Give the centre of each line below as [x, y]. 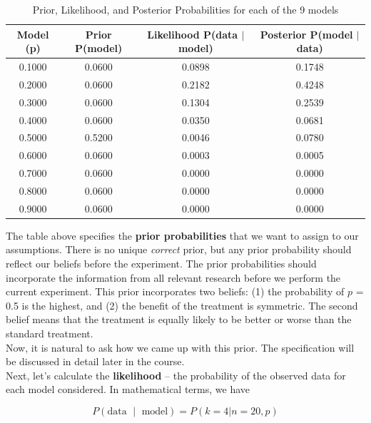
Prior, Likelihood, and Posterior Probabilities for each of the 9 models [185, 9]
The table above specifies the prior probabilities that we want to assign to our [182, 235]
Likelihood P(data [193, 34]
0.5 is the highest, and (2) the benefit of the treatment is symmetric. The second [182, 305]
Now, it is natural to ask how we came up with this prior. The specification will [180, 347]
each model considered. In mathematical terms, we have [128, 389]
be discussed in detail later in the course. [95, 361]
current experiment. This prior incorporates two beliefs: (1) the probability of [175, 291]
